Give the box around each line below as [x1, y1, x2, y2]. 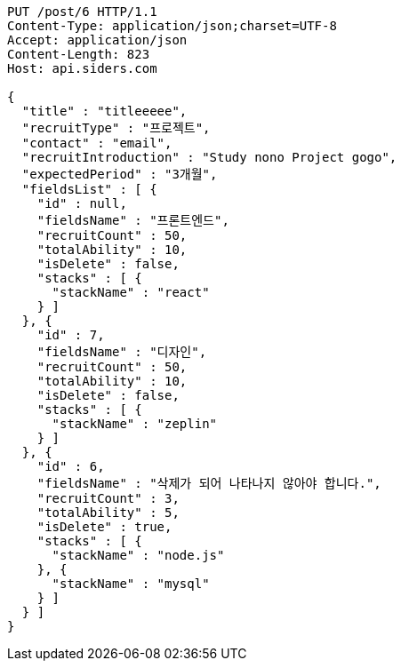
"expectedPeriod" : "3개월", [21, 167, 218, 181]
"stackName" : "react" [52, 285, 210, 299]
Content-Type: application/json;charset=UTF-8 [7, 19, 337, 33]
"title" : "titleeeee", [21, 104, 188, 118]
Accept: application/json [7, 33, 188, 47]
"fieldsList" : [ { [21, 182, 157, 196]
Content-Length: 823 [7, 47, 150, 61]
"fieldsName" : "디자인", [36, 345, 207, 359]
